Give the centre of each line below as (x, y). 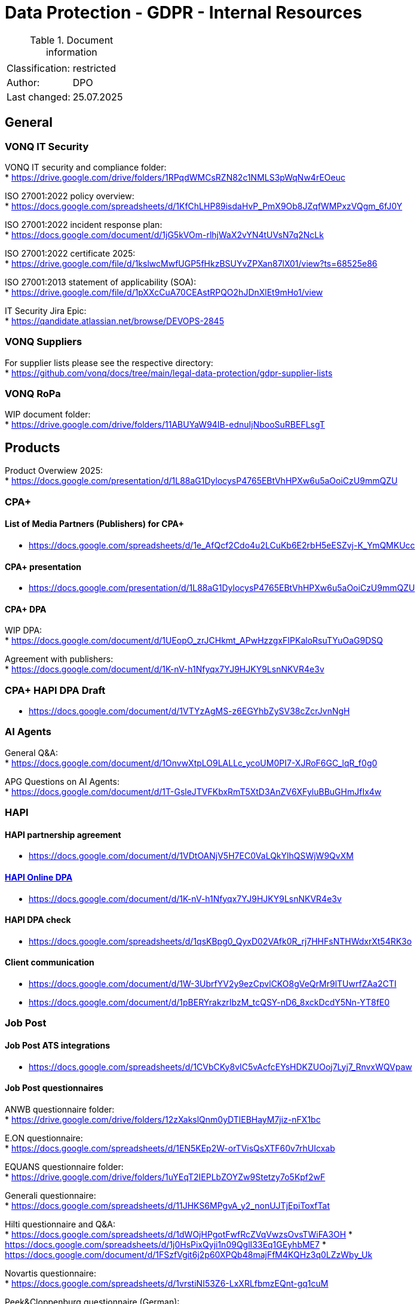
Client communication (50, 962)
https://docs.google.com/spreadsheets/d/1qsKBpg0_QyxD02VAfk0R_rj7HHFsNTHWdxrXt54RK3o (220, 941)
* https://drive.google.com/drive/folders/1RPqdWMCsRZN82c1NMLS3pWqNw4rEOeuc (175, 177)
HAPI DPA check (38, 920)
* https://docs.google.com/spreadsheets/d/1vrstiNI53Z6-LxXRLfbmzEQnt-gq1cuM (167, 1283)
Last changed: (39, 97)
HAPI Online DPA (39, 878)
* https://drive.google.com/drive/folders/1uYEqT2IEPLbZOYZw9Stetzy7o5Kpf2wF (165, 1177)
